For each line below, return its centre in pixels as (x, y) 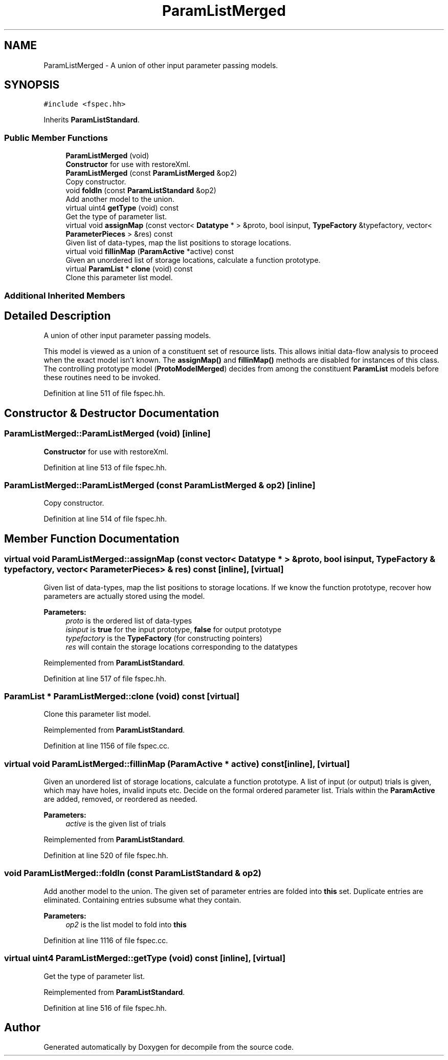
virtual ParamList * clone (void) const (129, 269)
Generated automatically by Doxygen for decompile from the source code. (169, 1047)
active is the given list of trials (116, 824)
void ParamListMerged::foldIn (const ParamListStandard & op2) (133, 873)
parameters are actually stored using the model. (124, 596)
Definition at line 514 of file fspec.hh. (105, 519)
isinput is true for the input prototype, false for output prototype (174, 629)
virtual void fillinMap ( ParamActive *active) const (150, 252)
